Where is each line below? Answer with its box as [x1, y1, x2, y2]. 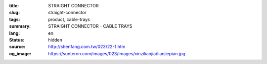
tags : [9, 16, 20, 22]
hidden [48, 37, 63, 43]
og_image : [9, 50, 32, 56]
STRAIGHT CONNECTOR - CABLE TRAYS [48, 23, 133, 29]
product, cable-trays [48, 16, 90, 22]
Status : [9, 37, 25, 43]
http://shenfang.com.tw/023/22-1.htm [48, 44, 126, 50]
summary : [9, 23, 31, 29]
